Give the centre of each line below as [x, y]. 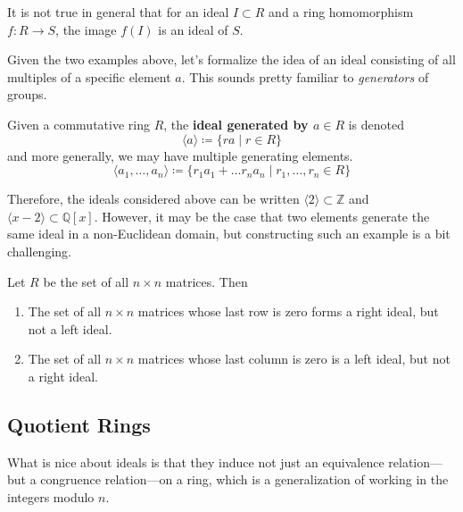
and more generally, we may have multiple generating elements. [180, 155]
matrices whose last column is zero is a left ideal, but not [294, 359]
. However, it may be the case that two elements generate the [262, 216]
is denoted [376, 124]
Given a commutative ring [79, 124]
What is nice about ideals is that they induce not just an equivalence [196, 462]
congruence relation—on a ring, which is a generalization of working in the [244, 479]
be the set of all [86, 281]
